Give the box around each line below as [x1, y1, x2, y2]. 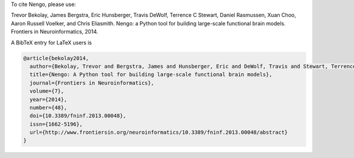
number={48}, [29, 104, 67, 111]
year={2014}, [29, 96, 67, 103]
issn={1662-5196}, [29, 121, 83, 127]
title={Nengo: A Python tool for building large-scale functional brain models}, [29, 71, 273, 78]
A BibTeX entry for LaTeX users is [11, 39, 92, 46]
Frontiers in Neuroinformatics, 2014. [11, 28, 99, 35]
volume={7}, [29, 88, 64, 94]
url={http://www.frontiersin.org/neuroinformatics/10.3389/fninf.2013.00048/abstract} [29, 129, 289, 136]
